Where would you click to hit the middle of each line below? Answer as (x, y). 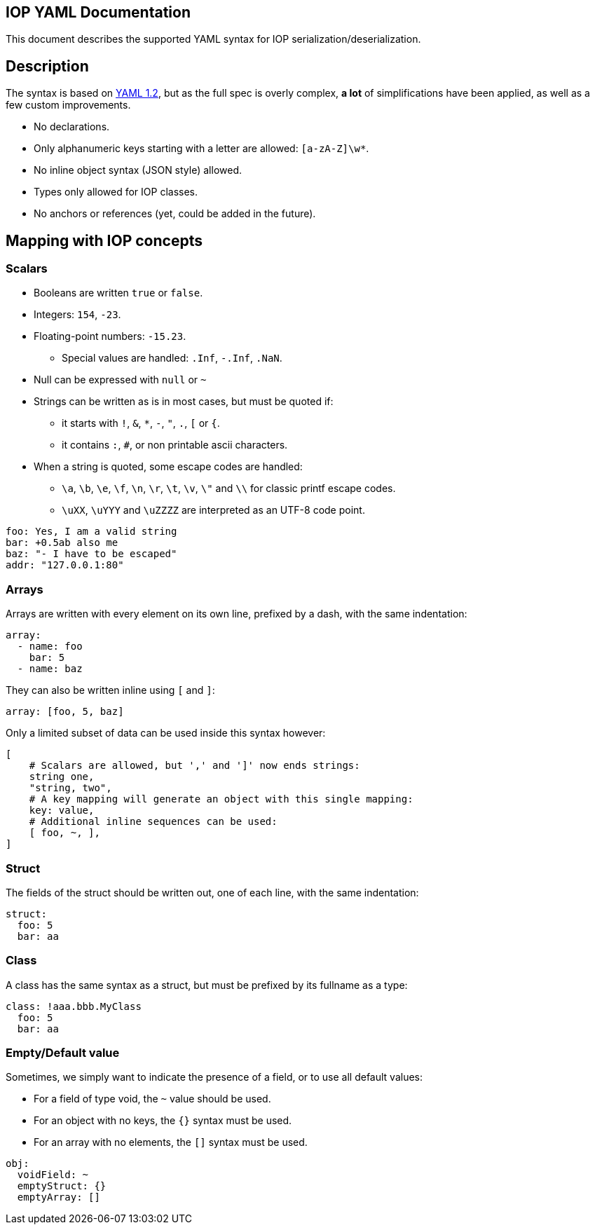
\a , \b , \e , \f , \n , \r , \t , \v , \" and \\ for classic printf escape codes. (229, 488)
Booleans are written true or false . (118, 293)
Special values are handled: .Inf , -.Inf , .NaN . (172, 358)
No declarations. (72, 127)
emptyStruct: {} (62, 1186)
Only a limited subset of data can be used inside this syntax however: (166, 733)
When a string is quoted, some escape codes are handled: (168, 467)
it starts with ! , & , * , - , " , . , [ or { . (141, 423)
